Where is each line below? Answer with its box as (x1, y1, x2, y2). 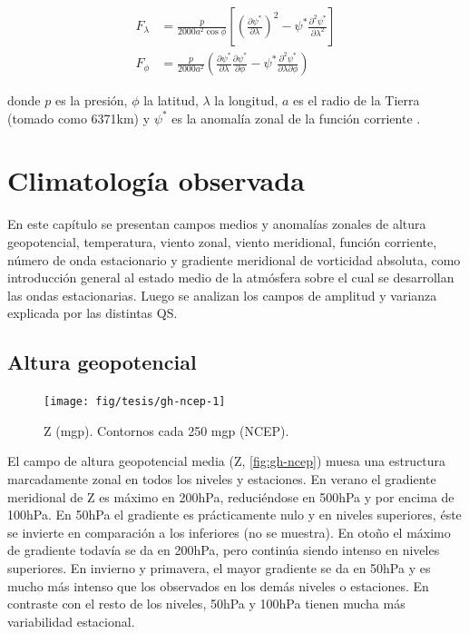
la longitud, (214, 91, 278, 110)
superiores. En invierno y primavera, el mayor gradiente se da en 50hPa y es (7, 558, 431, 577)
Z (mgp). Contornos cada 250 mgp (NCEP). (44, 421, 289, 440)
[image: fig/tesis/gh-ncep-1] (44, 395, 226, 409)
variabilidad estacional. (7, 611, 135, 630)
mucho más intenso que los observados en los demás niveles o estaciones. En (7, 576, 429, 595)
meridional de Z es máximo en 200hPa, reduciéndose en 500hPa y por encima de (7, 487, 454, 506)
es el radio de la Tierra (293, 91, 420, 110)
